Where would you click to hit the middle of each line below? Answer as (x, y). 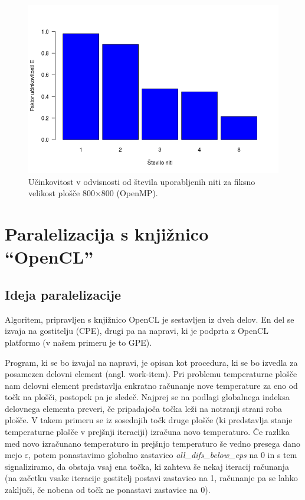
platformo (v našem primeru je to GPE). (78, 342)
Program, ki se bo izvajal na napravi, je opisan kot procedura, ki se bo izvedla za (151, 362)
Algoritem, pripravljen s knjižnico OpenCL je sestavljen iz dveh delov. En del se (150, 319)
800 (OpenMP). (129, 193)
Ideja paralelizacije (63, 294)
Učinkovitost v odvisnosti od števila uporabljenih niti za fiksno (142, 181)
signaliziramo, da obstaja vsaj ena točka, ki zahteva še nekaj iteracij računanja (147, 466)
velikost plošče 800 (62, 193)
